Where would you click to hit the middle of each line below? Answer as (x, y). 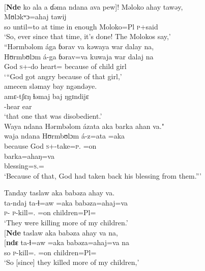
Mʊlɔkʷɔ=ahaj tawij (35, 16)
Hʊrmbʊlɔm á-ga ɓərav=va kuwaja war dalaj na (79, 56)
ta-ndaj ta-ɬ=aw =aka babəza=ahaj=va (66, 202)
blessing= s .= (24, 166)
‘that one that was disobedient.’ (53, 116)
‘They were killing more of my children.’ (66, 223)
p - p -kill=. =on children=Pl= (50, 212)
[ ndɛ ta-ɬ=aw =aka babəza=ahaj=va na (67, 242)
